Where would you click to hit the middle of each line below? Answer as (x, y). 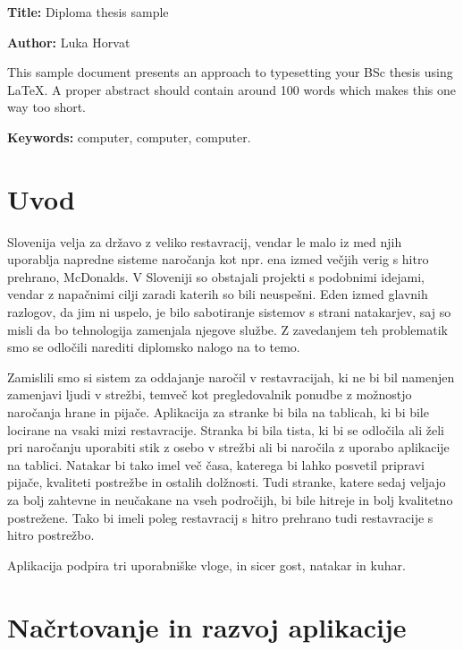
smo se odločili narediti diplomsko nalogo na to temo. (154, 347)
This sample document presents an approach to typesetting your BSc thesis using (230, 72)
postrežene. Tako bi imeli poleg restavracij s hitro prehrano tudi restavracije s (220, 517)
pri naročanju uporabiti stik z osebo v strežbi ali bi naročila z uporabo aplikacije (228, 447)
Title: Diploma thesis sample (88, 12)
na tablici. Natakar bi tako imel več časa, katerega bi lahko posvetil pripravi (216, 464)
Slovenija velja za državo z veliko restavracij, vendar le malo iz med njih (205, 241)
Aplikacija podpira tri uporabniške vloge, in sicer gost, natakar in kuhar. (206, 564)
